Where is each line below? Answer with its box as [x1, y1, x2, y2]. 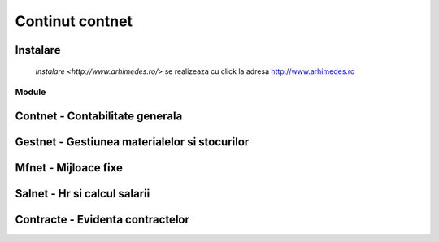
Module [15, 86, 46, 97]
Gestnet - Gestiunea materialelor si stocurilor [15, 135, 250, 149]
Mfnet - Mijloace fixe [15, 161, 124, 175]
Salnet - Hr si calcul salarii [15, 187, 150, 201]
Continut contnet [15, 12, 133, 30]
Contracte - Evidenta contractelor [15, 213, 190, 227]
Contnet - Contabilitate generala [15, 109, 183, 123]
